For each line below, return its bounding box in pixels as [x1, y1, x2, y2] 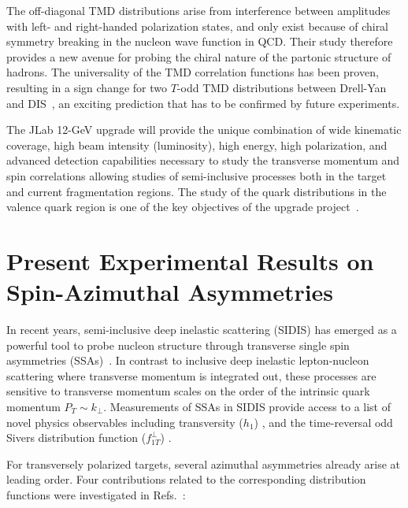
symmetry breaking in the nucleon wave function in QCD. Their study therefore [6, 33, 393, 50]
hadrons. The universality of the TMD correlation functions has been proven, [6, 64, 379, 80]
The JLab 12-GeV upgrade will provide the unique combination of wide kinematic [6, 121, 402, 138]
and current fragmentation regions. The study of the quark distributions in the [6, 183, 387, 199]
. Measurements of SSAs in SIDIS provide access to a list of [103, 399, 391, 414]
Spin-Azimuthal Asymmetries [6, 276, 334, 308]
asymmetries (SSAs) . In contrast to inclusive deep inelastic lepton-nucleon [6, 352, 369, 369]
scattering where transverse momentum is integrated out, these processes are [6, 367, 376, 384]
